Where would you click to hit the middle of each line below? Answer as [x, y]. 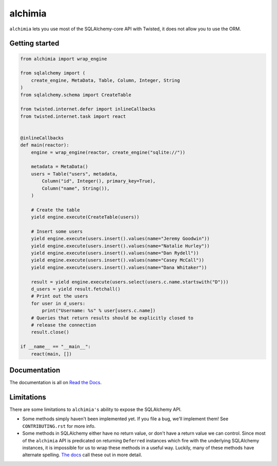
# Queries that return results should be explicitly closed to [112, 318]
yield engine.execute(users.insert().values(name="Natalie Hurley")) [120, 246]
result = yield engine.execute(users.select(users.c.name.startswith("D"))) [130, 282]
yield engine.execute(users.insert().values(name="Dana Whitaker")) [119, 267]
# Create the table [56, 210]
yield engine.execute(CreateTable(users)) [85, 217]
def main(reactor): [45, 145]
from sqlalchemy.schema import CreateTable [76, 95]
